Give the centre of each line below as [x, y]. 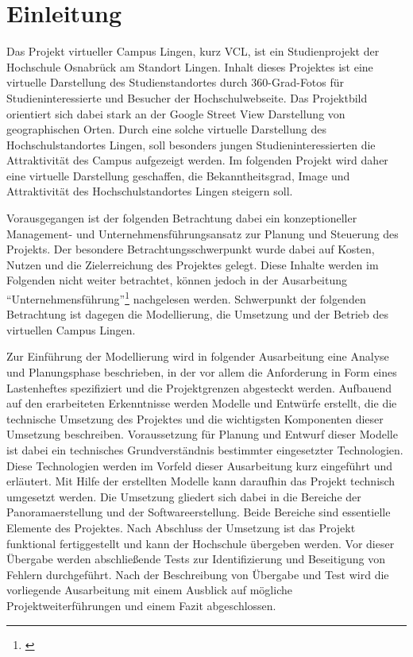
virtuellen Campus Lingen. [71, 329]
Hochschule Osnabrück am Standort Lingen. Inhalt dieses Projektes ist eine [190, 66]
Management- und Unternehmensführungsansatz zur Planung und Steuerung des [203, 233]
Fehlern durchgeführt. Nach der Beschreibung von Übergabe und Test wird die [198, 574]
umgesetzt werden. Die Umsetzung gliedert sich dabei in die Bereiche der [184, 496]
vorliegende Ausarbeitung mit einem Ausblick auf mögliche [149, 590]
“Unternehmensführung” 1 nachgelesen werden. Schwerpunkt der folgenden [186, 298]
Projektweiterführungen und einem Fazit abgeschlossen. [141, 605]
